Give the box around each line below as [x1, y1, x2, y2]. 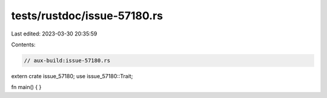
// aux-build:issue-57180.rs [24, 57, 111, 64]
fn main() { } [11, 84, 42, 91]
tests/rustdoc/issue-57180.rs [11, 9, 163, 22]
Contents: [11, 41, 36, 48]
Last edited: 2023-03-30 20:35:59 [11, 30, 97, 37]
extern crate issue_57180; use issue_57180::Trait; [11, 72, 133, 79]
